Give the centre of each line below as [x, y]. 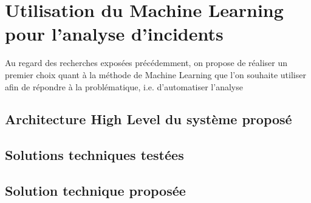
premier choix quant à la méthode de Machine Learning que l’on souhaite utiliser [155, 74]
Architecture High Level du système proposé [149, 119]
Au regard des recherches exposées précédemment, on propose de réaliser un [146, 63]
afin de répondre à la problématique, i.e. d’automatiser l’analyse [124, 86]
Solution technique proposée [95, 191]
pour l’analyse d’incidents [114, 34]
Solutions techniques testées [94, 155]
